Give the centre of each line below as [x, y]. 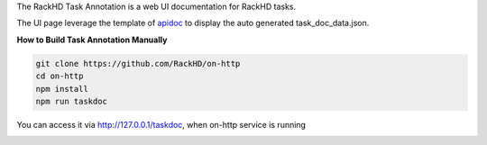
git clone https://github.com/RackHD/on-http [138, 63]
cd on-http [60, 76]
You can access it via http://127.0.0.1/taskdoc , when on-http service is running [161, 124]
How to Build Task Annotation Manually [92, 40]
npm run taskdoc [72, 101]
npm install [62, 89]
